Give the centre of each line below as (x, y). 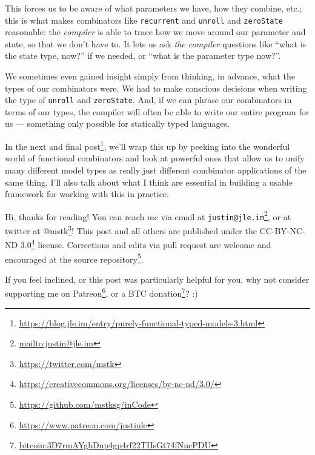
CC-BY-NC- (282, 230)
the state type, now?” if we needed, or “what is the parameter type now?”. (143, 56)
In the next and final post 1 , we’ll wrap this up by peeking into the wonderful (148, 145)
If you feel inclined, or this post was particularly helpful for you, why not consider (157, 279)
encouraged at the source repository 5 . (74, 258)
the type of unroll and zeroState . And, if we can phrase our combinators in (148, 100)
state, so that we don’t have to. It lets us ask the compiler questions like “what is (156, 43)
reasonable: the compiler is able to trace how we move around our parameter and (155, 32)
